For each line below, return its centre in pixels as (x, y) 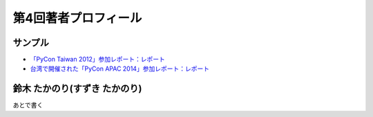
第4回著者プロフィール (77, 18)
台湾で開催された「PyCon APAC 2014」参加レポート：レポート (120, 69)
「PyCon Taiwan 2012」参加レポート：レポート (98, 60)
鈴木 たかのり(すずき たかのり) (77, 89)
